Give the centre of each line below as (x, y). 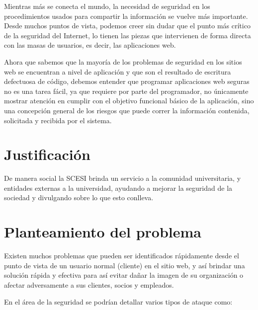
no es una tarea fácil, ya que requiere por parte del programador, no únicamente (126, 91)
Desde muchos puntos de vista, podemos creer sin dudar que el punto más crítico (127, 26)
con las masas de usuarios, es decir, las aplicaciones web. (90, 45)
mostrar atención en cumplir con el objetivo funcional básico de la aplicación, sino (129, 101)
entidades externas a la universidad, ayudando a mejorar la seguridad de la (118, 188)
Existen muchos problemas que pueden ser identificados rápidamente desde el (122, 256)
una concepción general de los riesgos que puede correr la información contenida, (127, 110)
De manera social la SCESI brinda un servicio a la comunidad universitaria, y (123, 178)
